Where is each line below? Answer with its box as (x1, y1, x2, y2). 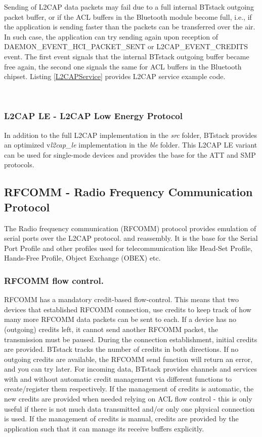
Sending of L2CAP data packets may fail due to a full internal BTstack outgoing (4, 2, 254, 12)
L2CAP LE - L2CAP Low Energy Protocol (4, 110, 183, 122)
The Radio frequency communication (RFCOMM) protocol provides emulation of (4, 223, 256, 233)
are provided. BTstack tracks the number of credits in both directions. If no (4, 344, 239, 354)
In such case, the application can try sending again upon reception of (4, 31, 219, 42)
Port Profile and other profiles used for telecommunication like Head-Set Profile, (4, 242, 252, 253)
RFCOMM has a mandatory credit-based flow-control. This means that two (4, 294, 239, 305)
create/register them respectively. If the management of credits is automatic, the (4, 383, 254, 394)
